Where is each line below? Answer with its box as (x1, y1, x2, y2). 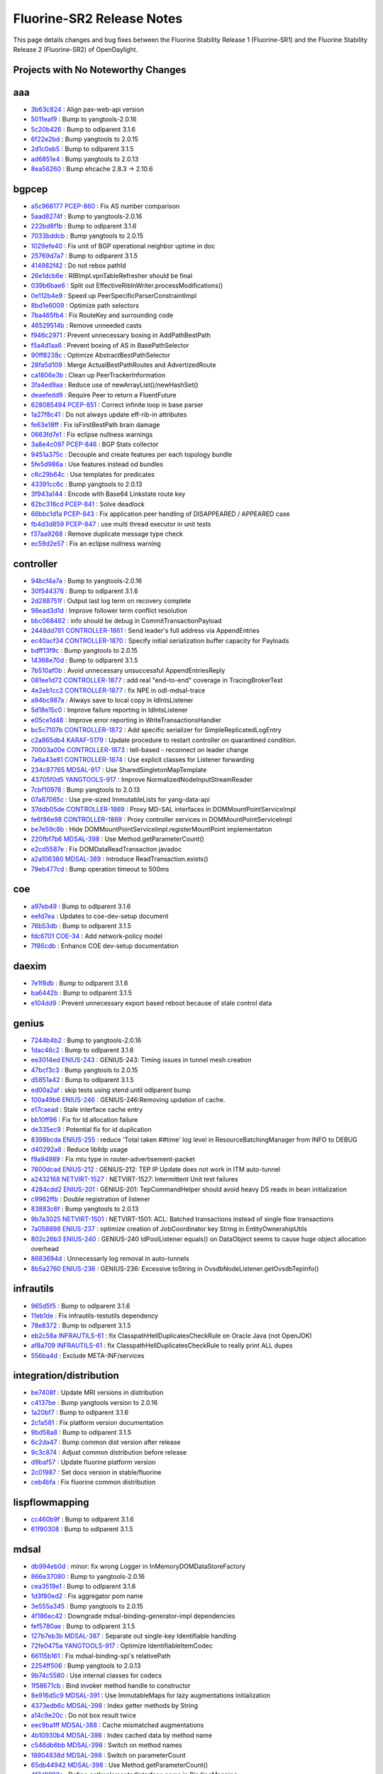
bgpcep (13, 183, 48, 195)
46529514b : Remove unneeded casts (30, 321, 142, 329)
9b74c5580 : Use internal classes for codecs (30, 1671, 162, 1680)
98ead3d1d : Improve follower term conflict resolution (30, 607, 188, 615)
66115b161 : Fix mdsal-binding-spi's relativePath (30, 1651, 171, 1660)
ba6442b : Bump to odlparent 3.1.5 (30, 988, 133, 997)
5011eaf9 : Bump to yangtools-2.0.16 (30, 115, 137, 123)
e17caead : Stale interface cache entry (30, 1106, 143, 1114)
